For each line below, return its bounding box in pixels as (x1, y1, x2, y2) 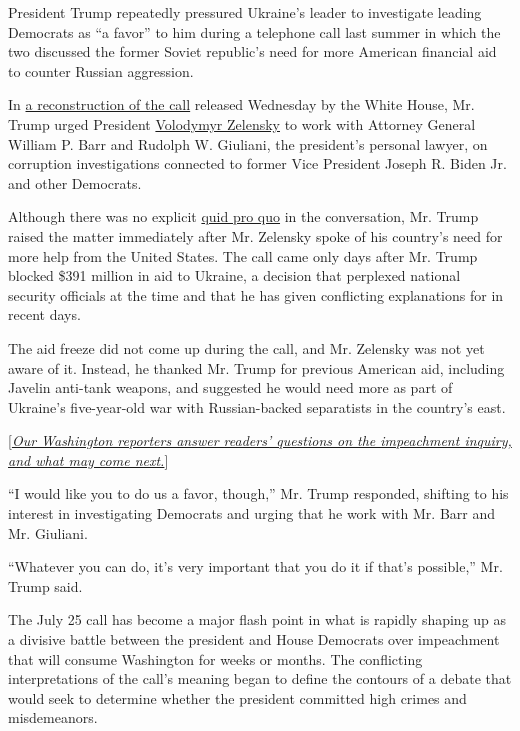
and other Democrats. (8, 172, 142, 193)
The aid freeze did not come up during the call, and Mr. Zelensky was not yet (8, 337, 485, 358)
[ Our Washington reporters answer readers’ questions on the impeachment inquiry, (8, 430, 512, 451)
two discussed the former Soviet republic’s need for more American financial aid (8, 41, 497, 62)
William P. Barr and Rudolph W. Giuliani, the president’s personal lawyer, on (8, 133, 488, 154)
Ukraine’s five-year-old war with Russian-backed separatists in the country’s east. (8, 396, 506, 417)
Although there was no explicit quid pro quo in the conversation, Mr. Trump (8, 206, 479, 227)
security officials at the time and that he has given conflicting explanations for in (8, 284, 504, 305)
